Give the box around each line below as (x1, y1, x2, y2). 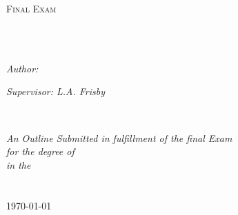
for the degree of (6, 144, 75, 158)
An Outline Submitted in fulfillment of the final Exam (6, 130, 232, 145)
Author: (6, 61, 39, 75)
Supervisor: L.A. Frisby (6, 84, 106, 99)
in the (6, 157, 31, 172)
